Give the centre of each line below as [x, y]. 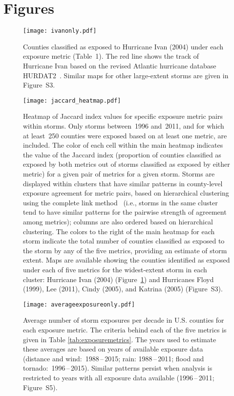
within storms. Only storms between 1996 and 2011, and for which [124, 126]
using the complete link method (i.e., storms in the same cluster [120, 202]
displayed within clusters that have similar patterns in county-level [123, 183]
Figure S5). [40, 387]
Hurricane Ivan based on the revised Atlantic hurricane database [120, 65]
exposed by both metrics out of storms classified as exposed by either [127, 164]
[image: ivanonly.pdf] [60, 31]
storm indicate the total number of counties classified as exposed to [124, 241]
